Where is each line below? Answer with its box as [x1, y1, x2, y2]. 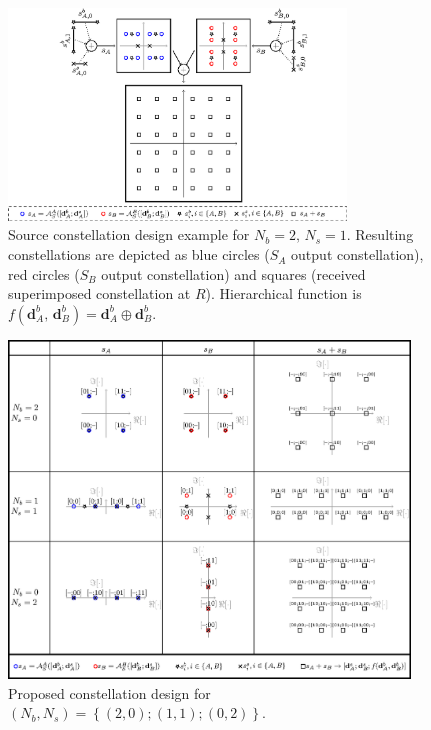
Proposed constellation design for [8, 682, 211, 703]
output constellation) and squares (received [101, 263, 366, 284]
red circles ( [8, 263, 80, 284]
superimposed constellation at [8, 283, 191, 304]
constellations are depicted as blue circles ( [8, 244, 270, 265]
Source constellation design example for [8, 224, 250, 245]
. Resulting [346, 224, 414, 245]
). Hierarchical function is [205, 283, 362, 304]
